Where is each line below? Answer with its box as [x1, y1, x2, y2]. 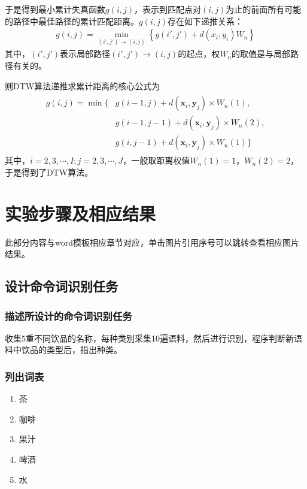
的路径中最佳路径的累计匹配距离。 [5, 14, 139, 27]
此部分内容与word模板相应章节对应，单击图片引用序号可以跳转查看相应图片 [5, 236, 299, 248]
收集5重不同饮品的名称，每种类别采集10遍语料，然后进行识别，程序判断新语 [5, 331, 302, 344]
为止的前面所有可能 [226, 3, 302, 15]
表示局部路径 [60, 47, 111, 60]
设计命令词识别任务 [5, 277, 118, 295]
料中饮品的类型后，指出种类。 [5, 343, 122, 356]
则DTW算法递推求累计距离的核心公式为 [5, 79, 160, 92]
